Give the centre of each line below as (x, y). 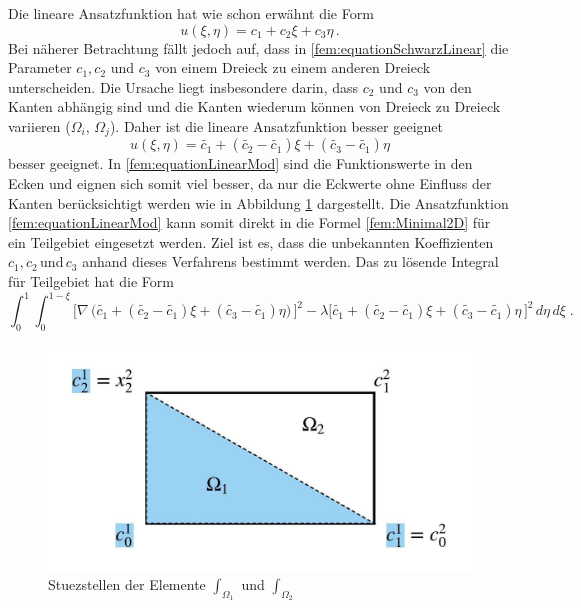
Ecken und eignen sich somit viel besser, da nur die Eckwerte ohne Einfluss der (250, 183)
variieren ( (39, 125)
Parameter (40, 67)
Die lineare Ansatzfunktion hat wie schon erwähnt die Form (191, 13)
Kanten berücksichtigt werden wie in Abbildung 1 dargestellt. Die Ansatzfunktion (258, 202)
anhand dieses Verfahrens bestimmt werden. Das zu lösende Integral (290, 261)
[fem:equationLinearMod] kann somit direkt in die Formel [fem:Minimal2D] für (249, 222)
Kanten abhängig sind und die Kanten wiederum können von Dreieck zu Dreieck (254, 106)
